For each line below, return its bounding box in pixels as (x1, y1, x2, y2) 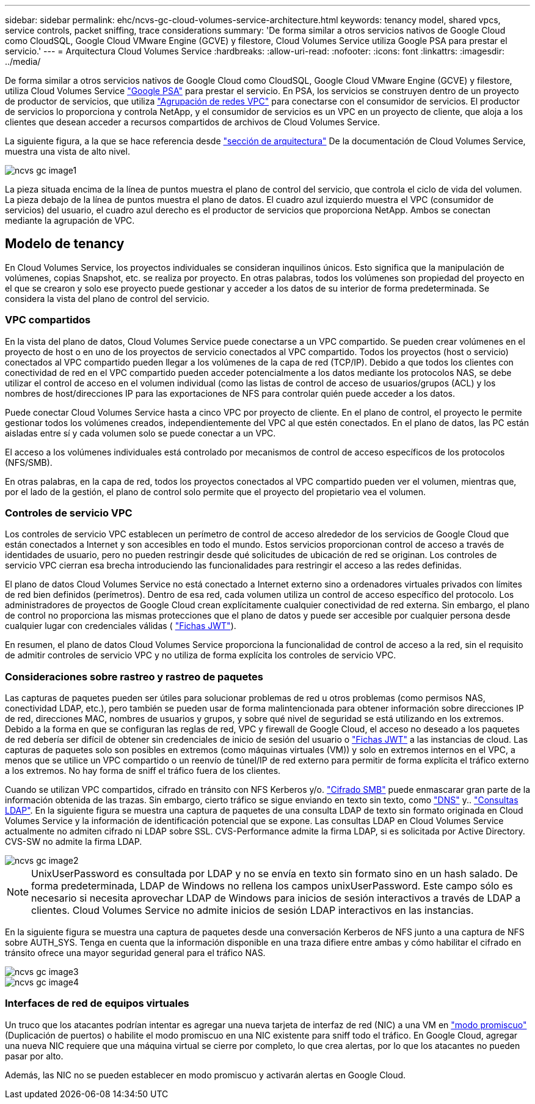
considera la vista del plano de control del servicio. (5, 293, 209, 304)
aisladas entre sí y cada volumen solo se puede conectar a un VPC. (5, 427, 276, 438)
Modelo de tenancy (5, 236, 125, 252)
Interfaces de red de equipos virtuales (5, 997, 189, 1010)
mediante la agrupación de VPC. (5, 215, 135, 226)
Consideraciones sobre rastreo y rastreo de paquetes (5, 670, 263, 683)
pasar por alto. (5, 1050, 64, 1061)
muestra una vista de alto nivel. (5, 146, 130, 156)
